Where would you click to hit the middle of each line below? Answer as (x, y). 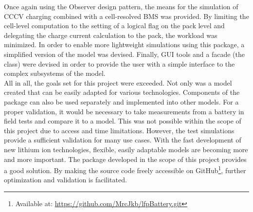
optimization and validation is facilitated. (65, 180)
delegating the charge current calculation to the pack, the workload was (111, 35)
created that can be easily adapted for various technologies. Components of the (122, 92)
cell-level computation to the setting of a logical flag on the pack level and (114, 26)
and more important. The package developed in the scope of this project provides (125, 159)
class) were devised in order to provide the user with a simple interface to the (119, 63)
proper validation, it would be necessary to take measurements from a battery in (124, 111)
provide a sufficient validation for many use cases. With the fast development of (123, 140)
